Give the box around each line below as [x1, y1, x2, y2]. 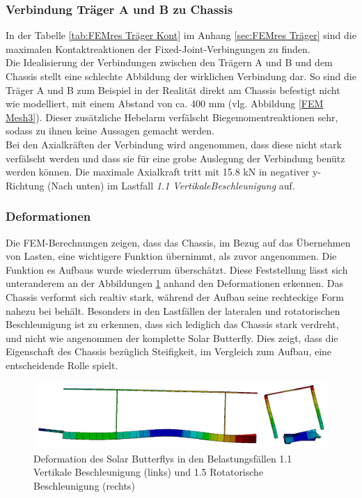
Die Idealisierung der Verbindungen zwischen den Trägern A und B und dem [6, 55, 333, 70]
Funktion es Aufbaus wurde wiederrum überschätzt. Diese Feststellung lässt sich [6, 262, 348, 277]
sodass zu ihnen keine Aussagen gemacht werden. [6, 123, 214, 138]
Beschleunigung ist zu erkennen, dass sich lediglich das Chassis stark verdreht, [6, 317, 339, 332]
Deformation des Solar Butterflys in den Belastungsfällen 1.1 [33, 451, 292, 465]
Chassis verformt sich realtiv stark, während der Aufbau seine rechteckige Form [6, 289, 344, 304]
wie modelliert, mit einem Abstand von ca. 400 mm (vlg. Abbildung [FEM [6, 96, 324, 111]
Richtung [6, 178, 45, 192]
